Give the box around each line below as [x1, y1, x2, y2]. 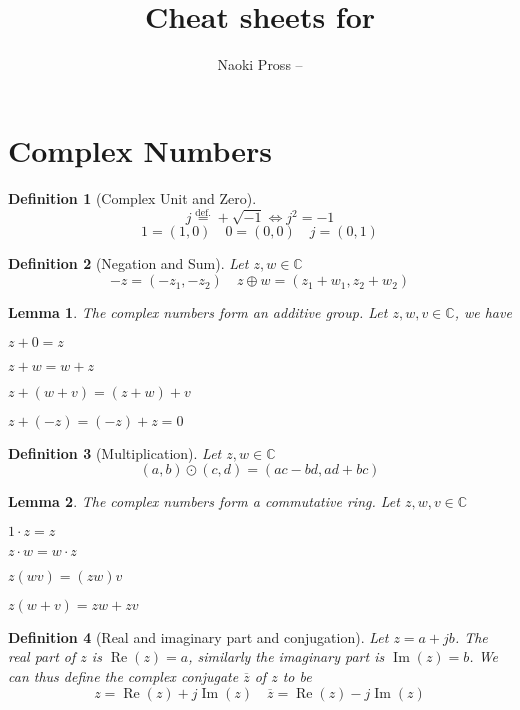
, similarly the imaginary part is [188, 646, 385, 667]
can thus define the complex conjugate [8, 666, 239, 687]
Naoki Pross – [217, 54, 303, 75]
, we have [454, 302, 512, 323]
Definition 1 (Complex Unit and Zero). [8, 187, 257, 208]
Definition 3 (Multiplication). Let [8, 442, 222, 463]
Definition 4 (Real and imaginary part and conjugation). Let [8, 626, 389, 647]
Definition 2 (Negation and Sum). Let [8, 253, 249, 274]
